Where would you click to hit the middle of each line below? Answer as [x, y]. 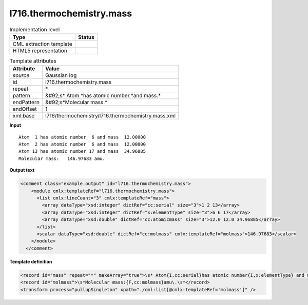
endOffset [25, 109]
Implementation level [35, 29]
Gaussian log [61, 75]
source [21, 75]
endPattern [26, 103]
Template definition [31, 261]
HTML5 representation [40, 50]
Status [86, 37]
